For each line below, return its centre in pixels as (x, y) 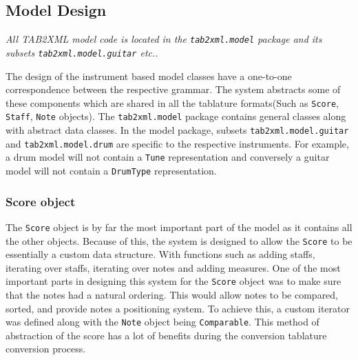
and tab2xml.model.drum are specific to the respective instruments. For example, (177, 143)
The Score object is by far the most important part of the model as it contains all (179, 227)
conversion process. (46, 349)
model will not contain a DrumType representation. (111, 170)
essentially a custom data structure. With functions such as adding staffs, (160, 254)
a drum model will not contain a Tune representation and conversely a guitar (168, 157)
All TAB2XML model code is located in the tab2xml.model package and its (164, 39)
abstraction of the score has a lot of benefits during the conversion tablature (166, 335)
